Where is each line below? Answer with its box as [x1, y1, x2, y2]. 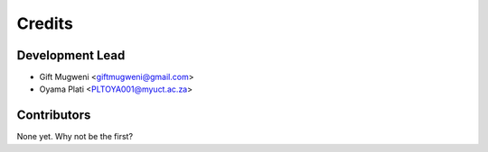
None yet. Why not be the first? [16, 131, 134, 142]
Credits [16, 13, 74, 33]
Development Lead [16, 48, 126, 63]
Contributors [16, 108, 91, 123]
